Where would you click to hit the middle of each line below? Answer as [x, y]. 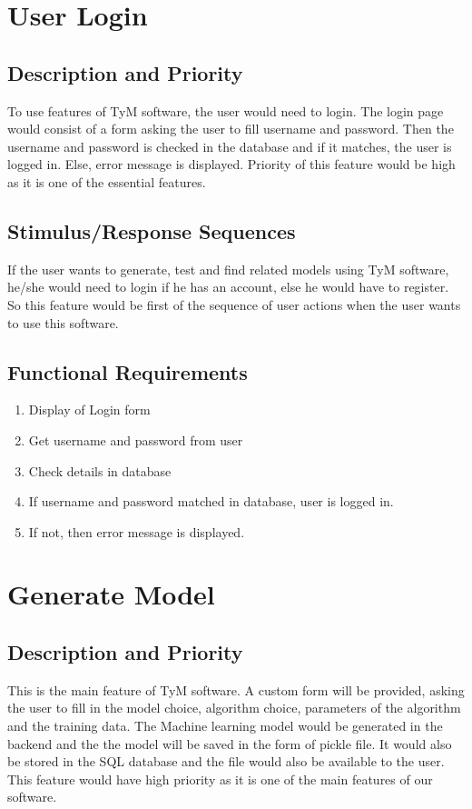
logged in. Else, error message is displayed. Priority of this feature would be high [231, 164]
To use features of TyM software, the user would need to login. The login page [226, 110]
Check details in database [100, 470]
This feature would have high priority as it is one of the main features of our [220, 779]
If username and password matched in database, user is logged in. [211, 501]
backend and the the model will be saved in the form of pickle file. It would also [230, 743]
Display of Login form [89, 409]
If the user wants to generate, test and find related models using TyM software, [228, 269]
